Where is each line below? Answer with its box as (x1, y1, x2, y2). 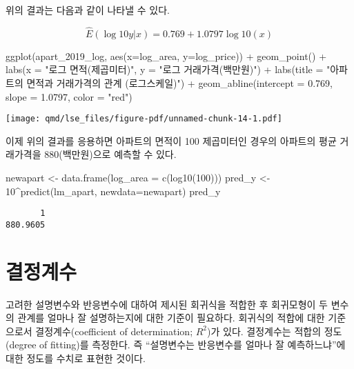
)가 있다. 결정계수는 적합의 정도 (207, 323, 342, 338)
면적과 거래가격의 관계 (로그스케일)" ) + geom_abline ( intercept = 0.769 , (26, 76, 333, 90)
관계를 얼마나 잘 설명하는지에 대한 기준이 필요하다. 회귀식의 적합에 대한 (17, 310, 325, 325)
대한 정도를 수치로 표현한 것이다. (6, 351, 146, 366)
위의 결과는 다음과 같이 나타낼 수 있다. (6, 3, 170, 17)
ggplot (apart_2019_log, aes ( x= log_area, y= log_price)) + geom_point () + (6, 48, 327, 63)
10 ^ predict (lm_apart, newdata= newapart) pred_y (6, 183, 221, 198)
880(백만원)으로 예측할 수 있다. (44, 147, 177, 161)
